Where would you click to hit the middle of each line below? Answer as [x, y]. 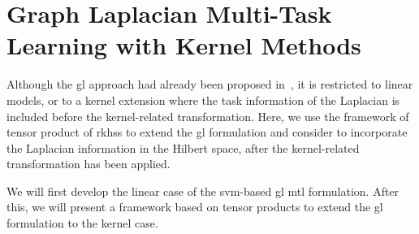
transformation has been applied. [89, 164]
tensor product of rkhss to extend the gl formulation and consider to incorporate [207, 132]
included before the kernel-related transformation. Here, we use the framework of [208, 116]
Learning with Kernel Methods [184, 45]
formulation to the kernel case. [82, 223]
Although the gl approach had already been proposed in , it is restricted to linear [210, 84]
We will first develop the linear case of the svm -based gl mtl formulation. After [203, 191]
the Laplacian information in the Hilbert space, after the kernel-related [183, 147]
